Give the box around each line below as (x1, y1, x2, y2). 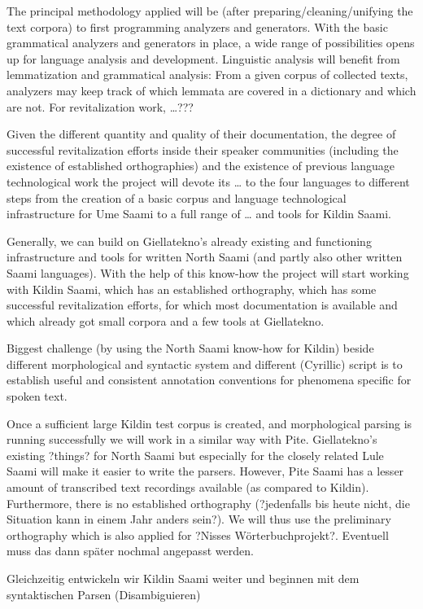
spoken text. (7, 388, 68, 405)
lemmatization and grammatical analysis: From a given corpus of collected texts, (7, 66, 408, 83)
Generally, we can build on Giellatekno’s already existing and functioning (7, 232, 372, 249)
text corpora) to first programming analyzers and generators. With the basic (7, 18, 388, 35)
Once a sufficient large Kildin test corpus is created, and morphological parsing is (7, 414, 412, 432)
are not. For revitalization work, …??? (7, 98, 194, 115)
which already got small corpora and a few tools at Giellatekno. (7, 312, 325, 329)
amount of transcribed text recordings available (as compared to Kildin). (7, 479, 369, 496)
